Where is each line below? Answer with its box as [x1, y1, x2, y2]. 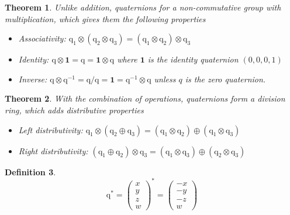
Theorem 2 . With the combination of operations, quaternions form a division [5, 92, 285, 105]
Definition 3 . [5, 165, 56, 178]
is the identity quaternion [147, 53, 239, 65]
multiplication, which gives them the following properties [5, 12, 206, 25]
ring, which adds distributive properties [5, 103, 144, 116]
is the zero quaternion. [185, 72, 266, 85]
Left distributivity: [18, 123, 83, 136]
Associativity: [18, 32, 66, 44]
